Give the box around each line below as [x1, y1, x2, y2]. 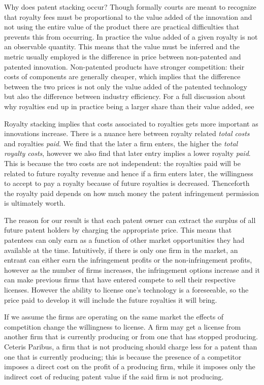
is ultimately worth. [4, 198, 65, 208]
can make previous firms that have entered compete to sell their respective [4, 274, 236, 285]
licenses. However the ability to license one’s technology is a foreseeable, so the [4, 284, 249, 295]
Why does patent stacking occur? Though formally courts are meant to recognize [4, 2, 256, 12]
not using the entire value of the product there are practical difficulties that [4, 21, 240, 32]
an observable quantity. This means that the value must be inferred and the [4, 41, 240, 52]
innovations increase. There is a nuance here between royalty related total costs [4, 128, 250, 139]
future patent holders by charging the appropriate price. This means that [4, 224, 232, 235]
